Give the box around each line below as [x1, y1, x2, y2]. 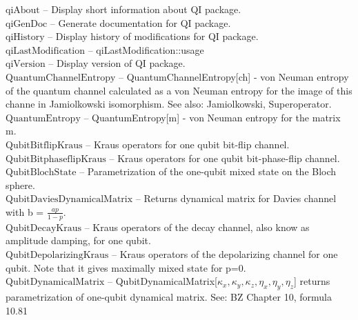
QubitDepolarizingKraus [6, 250, 109, 260]
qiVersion [6, 59, 46, 70]
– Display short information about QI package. [43, 2, 241, 16]
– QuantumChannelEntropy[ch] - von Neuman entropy [119, 69, 349, 83]
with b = [6, 204, 44, 219]
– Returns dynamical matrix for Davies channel [135, 191, 337, 206]
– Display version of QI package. [48, 56, 186, 70]
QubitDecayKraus [6, 223, 81, 233]
